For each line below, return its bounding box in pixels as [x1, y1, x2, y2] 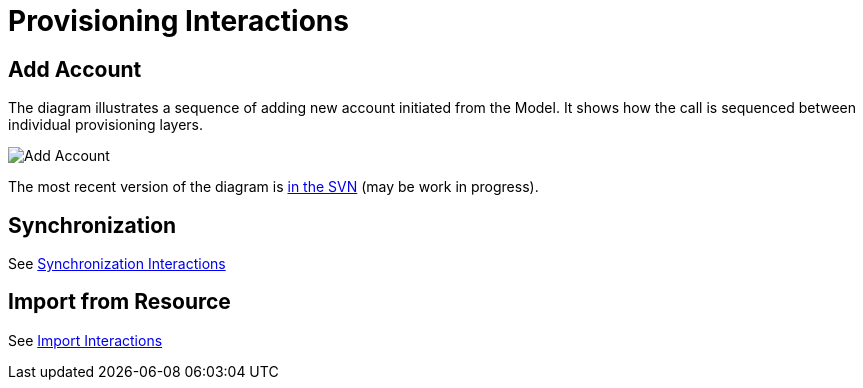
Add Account [8, 56, 142, 82]
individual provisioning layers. [8, 116, 204, 134]
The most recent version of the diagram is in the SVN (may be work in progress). [8, 178, 539, 196]
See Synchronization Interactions [8, 255, 226, 273]
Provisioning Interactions [8, 4, 349, 38]
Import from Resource [8, 289, 231, 315]
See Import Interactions [8, 331, 163, 349]
